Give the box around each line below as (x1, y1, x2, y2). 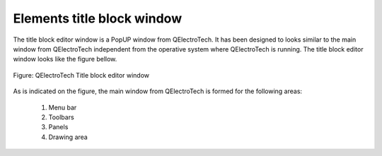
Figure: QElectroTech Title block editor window (13, 71, 150, 79)
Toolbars (48, 113, 74, 121)
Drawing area (48, 133, 88, 141)
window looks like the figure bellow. (13, 55, 117, 64)
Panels (48, 123, 69, 131)
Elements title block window (13, 11, 183, 26)
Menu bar (48, 103, 77, 112)
